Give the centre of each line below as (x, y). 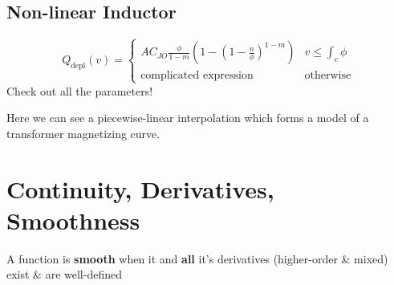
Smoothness (73, 220)
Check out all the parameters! (80, 90)
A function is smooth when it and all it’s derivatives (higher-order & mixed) (197, 258)
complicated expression (197, 75)
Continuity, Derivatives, (140, 188)
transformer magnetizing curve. (83, 133)
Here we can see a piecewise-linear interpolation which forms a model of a (188, 118)
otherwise (328, 75)
